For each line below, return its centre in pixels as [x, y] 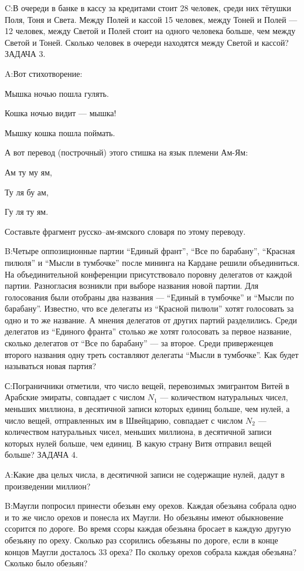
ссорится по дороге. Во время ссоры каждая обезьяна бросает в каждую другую [148, 528]
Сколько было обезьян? [46, 563]
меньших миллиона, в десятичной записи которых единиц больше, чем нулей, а [147, 409]
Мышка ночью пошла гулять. [57, 93]
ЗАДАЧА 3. [25, 54]
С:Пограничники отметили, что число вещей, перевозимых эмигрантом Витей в [147, 385]
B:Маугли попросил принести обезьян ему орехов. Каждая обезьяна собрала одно [151, 506]
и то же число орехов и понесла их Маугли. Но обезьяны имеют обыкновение [144, 517]
